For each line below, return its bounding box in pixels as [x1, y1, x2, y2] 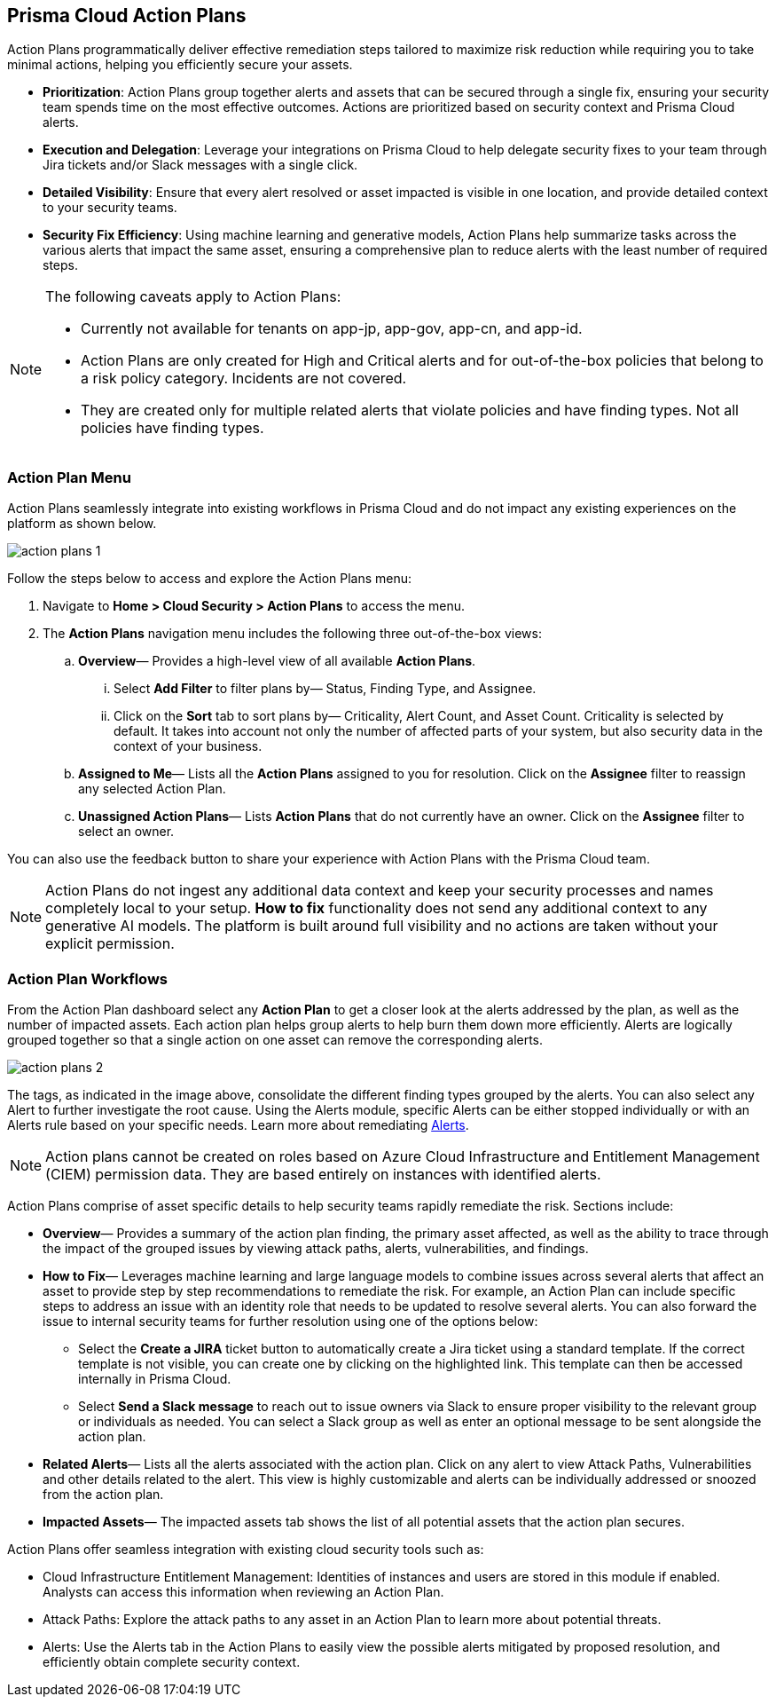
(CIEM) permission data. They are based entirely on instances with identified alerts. [45, 1164, 601, 1183]
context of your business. [114, 738, 263, 754]
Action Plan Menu [7, 468, 131, 486]
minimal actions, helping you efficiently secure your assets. [7, 57, 353, 73]
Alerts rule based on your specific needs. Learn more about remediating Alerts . [7, 1116, 469, 1132]
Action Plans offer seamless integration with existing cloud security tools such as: [7, 1541, 484, 1557]
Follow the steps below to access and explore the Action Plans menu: [7, 571, 412, 587]
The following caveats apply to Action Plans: [45, 288, 341, 306]
